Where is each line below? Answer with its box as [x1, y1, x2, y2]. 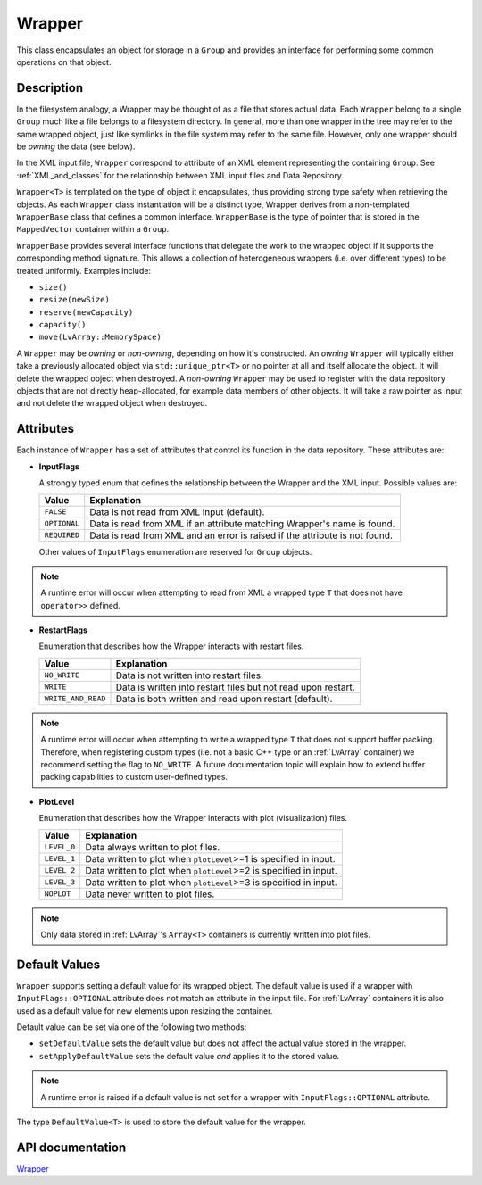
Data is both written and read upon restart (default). [115, 692, 333, 705]
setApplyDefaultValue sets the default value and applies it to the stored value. [38, 1050, 339, 1061]
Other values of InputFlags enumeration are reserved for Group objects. [38, 546, 312, 557]
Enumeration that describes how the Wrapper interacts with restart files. [38, 641, 304, 651]
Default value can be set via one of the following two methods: [16, 1022, 247, 1032]
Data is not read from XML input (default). [89, 505, 265, 518]
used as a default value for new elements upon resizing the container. [16, 1005, 273, 1016]
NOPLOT [44, 889, 71, 899]
